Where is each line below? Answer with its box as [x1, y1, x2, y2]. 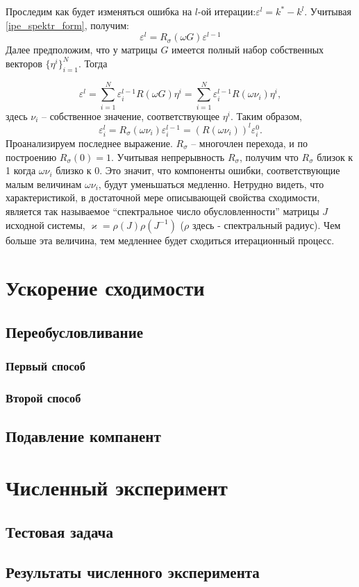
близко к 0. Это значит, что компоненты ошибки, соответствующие [56, 163, 340, 178]
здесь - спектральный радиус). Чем [192, 217, 341, 232]
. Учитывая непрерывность [111, 149, 225, 164]
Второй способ [6, 389, 81, 407]
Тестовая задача [6, 520, 113, 542]
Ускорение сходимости [6, 273, 205, 302]
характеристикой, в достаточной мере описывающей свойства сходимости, [6, 190, 320, 205]
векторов [6, 56, 42, 70]
